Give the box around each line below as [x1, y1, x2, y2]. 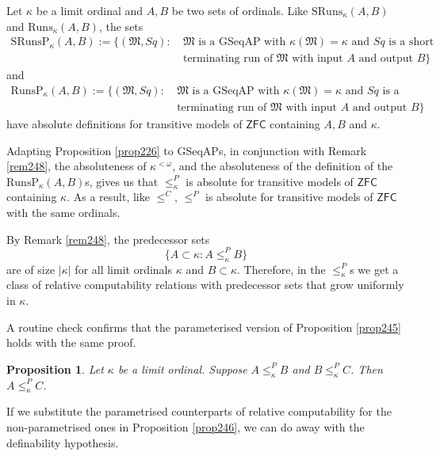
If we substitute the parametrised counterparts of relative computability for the [6, 403, 392, 420]
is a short [388, 36, 434, 48]
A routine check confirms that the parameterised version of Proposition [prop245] [6, 318, 401, 335]
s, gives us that [85, 173, 159, 189]
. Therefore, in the [237, 260, 326, 277]
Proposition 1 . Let [6, 360, 104, 377]
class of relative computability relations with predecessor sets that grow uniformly [6, 276, 404, 293]
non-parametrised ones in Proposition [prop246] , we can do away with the [6, 418, 365, 435]
